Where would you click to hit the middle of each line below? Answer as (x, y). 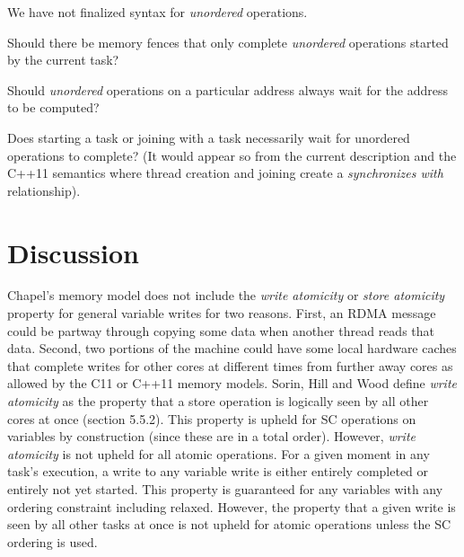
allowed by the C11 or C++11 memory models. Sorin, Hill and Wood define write (232, 383)
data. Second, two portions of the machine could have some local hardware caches (232, 348)
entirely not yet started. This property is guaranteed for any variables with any (225, 489)
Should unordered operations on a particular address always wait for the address (228, 89)
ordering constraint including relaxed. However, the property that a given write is (232, 506)
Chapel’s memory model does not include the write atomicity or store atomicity (226, 295)
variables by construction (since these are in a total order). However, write (211, 436)
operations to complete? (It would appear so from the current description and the (232, 155)
